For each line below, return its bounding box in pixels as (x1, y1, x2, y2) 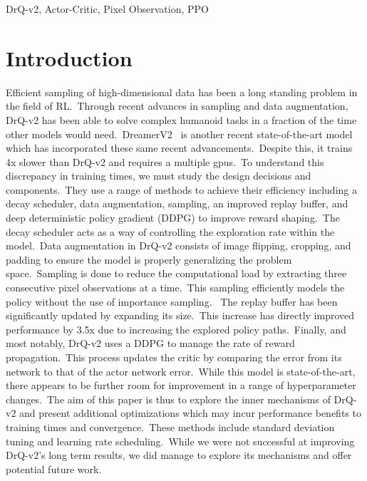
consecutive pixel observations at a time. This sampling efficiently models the (6, 280, 345, 295)
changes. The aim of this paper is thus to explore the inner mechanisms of (6, 391, 331, 406)
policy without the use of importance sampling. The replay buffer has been (6, 294, 338, 309)
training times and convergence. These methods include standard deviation (6, 419, 335, 434)
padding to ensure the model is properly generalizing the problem (6, 252, 292, 267)
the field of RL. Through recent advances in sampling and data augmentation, (6, 98, 348, 113)
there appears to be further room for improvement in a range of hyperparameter (6, 378, 356, 393)
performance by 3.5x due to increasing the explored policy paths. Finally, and (6, 321, 346, 336)
